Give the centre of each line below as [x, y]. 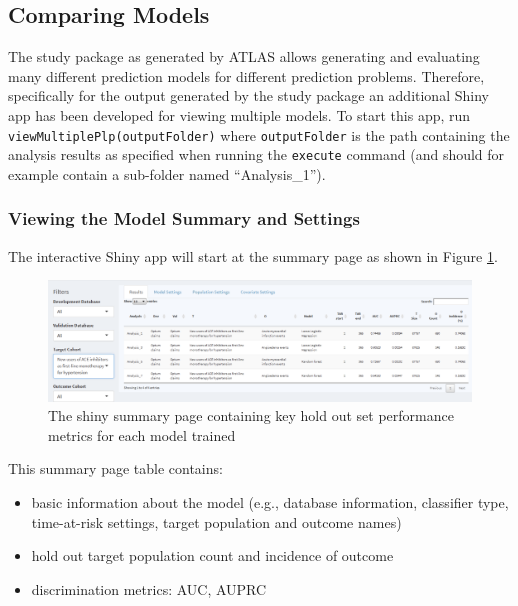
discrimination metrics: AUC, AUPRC [149, 588]
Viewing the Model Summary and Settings [184, 218]
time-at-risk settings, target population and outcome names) [216, 521]
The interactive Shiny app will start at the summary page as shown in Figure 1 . [253, 255]
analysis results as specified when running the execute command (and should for [256, 154]
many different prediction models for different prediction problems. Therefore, [246, 75]
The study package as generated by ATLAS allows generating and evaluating [244, 56]
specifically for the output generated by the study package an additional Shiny [248, 95]
